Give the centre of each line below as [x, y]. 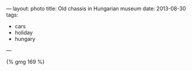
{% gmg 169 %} [25, 62]
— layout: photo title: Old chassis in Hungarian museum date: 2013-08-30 [96, 9]
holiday [24, 33]
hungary [25, 39]
